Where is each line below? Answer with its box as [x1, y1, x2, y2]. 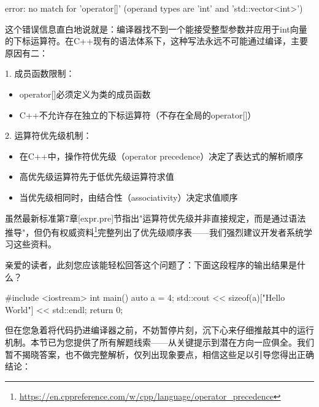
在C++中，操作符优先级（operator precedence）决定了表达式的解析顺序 [19, 149, 304, 162]
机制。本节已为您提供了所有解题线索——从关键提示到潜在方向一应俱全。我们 [5, 335, 314, 348]
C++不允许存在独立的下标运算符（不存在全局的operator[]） [19, 108, 256, 121]
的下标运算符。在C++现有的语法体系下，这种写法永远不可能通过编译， [5, 34, 291, 47]
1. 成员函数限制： [5, 67, 75, 80]
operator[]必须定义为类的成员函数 [19, 87, 151, 100]
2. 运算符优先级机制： [5, 129, 92, 142]
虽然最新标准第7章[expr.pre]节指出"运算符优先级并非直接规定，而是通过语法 [5, 211, 306, 224]
